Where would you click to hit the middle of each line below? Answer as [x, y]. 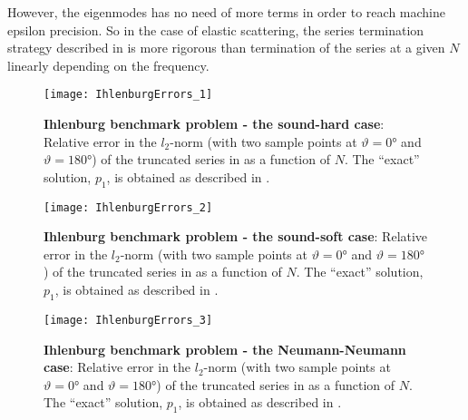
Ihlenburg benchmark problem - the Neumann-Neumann [225, 349]
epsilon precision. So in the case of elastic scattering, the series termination [216, 29]
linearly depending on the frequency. [108, 65]
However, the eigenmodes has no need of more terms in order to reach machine [226, 12]
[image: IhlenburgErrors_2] [128, 207]
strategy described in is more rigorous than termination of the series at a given [226, 48]
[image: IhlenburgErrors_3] [128, 320]
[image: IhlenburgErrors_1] [128, 95]
